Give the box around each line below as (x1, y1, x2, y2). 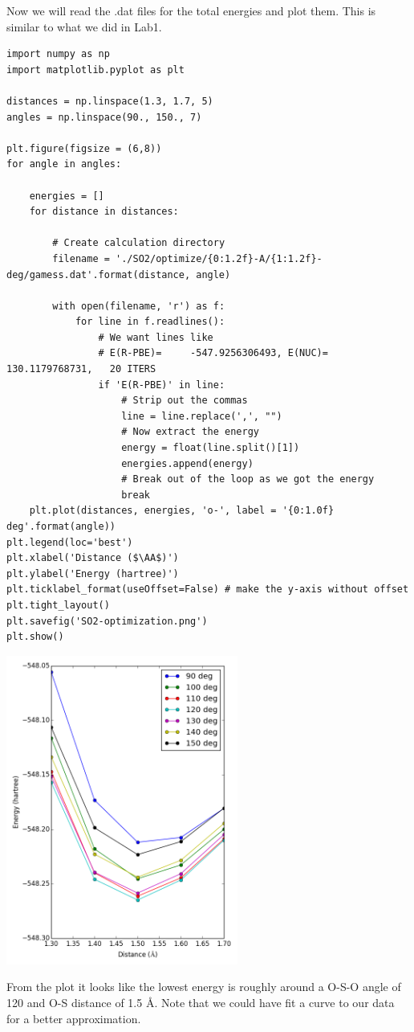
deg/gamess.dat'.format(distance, (6, 268, 191, 281)
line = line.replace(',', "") (121, 410, 282, 422)
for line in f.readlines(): (75, 316, 225, 328)
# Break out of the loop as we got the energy (121, 473, 375, 485)
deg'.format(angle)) (6, 521, 116, 532)
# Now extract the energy (121, 426, 259, 438)
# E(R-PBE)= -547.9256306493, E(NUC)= (98, 347, 328, 359)
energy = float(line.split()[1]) (121, 442, 300, 454)
